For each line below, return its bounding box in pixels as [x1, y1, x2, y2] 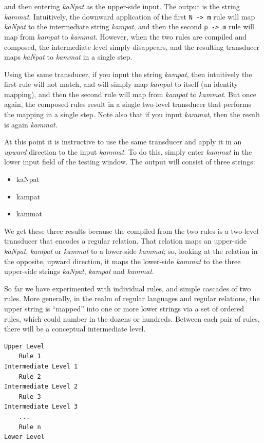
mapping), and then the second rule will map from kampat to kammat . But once [4, 88, 256, 99]
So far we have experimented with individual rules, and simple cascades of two [4, 283, 251, 293]
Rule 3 [18, 393, 41, 400]
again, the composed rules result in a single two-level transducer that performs [4, 99, 251, 109]
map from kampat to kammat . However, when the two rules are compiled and [4, 31, 247, 42]
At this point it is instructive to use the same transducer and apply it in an [4, 136, 242, 147]
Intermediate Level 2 [4, 383, 78, 391]
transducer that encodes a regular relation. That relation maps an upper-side [4, 235, 247, 246]
